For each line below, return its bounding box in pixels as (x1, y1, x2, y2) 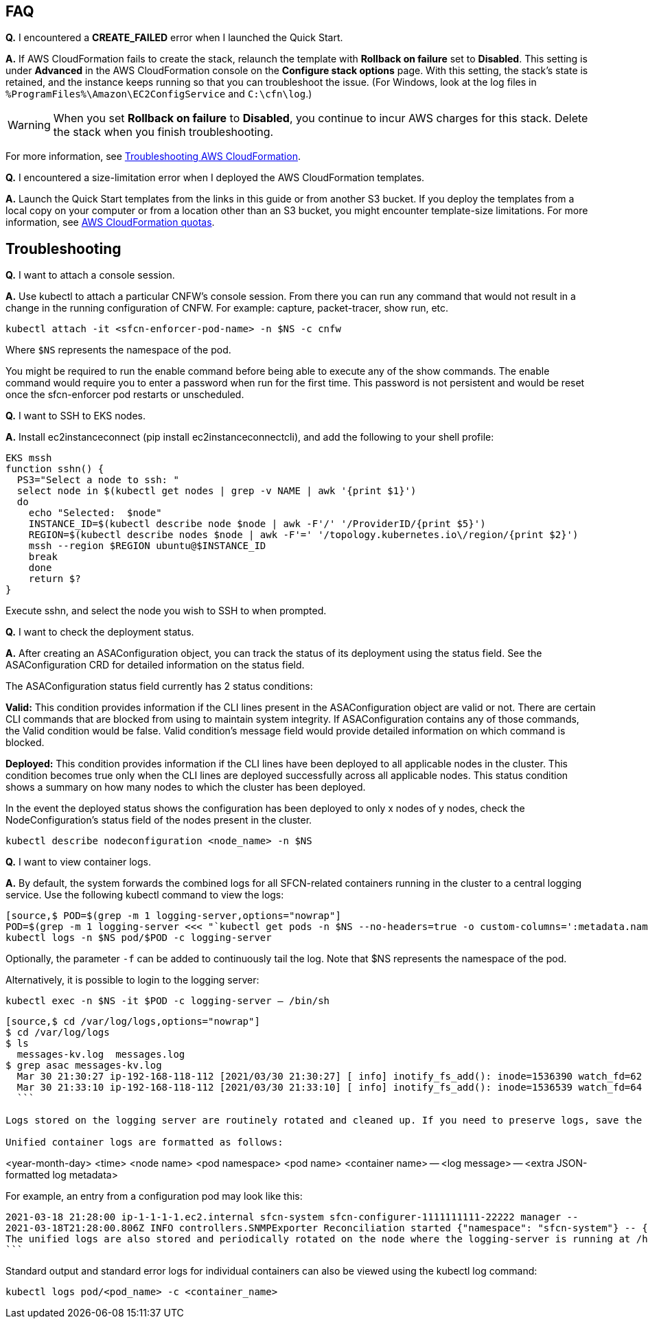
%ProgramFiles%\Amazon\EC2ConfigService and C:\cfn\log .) (5, 88, 312, 100)
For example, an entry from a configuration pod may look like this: (5, 1190, 303, 1203)
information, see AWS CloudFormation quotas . (5, 216, 215, 229)
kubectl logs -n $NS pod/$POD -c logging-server (5, 932, 272, 944)
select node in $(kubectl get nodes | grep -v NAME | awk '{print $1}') (16, 485, 417, 497)
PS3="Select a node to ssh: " (16, 474, 179, 486)
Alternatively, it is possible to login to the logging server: (5, 974, 259, 986)
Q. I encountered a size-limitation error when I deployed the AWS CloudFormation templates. (5, 172, 425, 184)
